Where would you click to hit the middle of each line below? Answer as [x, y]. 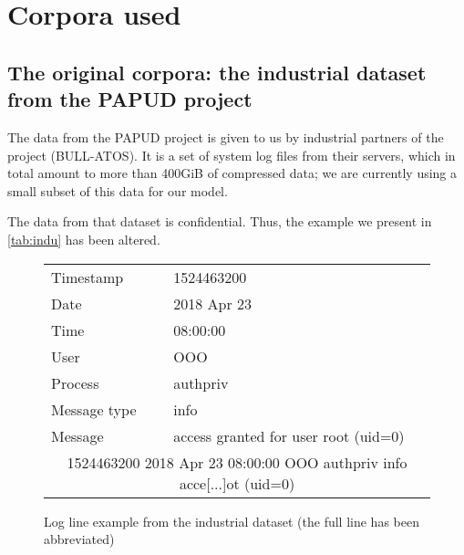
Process [75, 382]
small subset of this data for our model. [118, 190]
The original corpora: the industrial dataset [217, 72]
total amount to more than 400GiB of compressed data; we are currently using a [232, 173]
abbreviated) [79, 539]
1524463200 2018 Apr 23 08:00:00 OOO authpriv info [237, 462]
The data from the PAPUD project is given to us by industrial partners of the [226, 136]
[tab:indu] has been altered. [84, 239]
